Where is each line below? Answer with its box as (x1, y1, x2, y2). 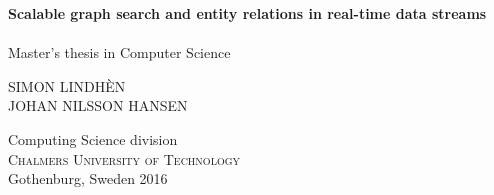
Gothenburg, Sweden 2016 (8, 168, 168, 189)
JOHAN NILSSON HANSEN (8, 95, 188, 116)
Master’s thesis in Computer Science (8, 42, 231, 63)
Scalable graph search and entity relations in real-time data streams (8, 3, 487, 23)
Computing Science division (8, 128, 178, 149)
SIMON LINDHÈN (8, 75, 126, 96)
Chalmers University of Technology (8, 148, 241, 169)
